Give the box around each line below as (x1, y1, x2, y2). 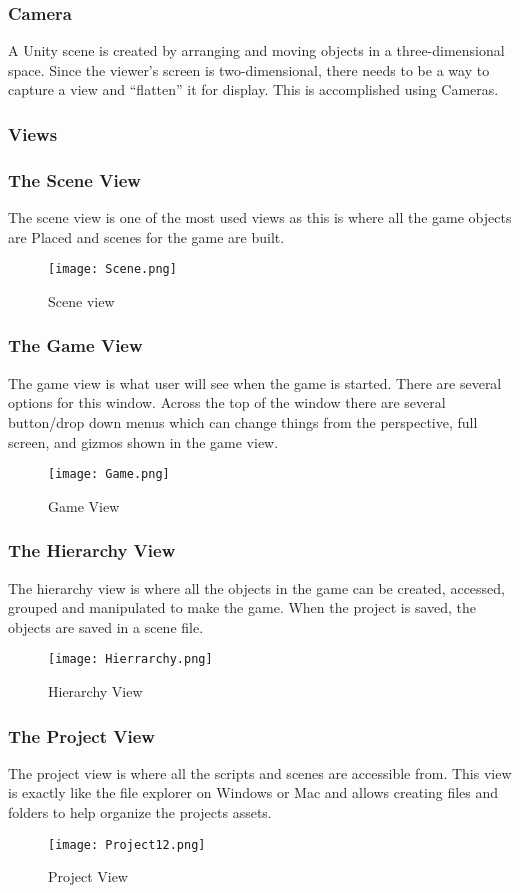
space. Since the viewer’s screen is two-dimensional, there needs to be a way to (8, 59, 490, 80)
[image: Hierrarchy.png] (48, 652, 213, 667)
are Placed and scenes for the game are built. (8, 226, 285, 247)
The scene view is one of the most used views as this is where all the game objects (8, 207, 512, 228)
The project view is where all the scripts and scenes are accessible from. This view (8, 762, 512, 783)
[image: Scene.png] (48, 262, 177, 277)
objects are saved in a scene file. (8, 616, 204, 637)
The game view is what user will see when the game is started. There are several (8, 372, 502, 393)
